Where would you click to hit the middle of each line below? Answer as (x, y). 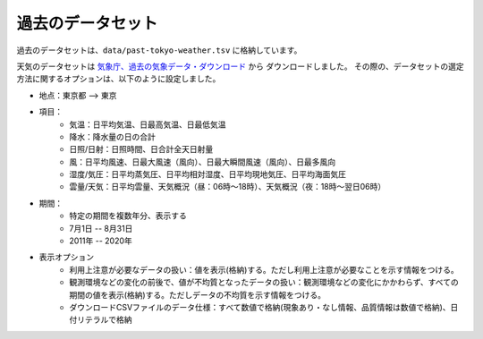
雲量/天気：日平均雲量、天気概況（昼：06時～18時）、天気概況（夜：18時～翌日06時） (228, 187)
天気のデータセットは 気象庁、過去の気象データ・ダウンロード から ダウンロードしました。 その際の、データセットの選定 (240, 66)
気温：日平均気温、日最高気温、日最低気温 (148, 124)
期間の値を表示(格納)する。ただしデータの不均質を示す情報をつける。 (198, 294)
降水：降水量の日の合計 (112, 136)
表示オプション (66, 257)
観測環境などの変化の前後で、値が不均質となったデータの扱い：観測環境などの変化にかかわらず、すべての (264, 283)
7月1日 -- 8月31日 (101, 228)
